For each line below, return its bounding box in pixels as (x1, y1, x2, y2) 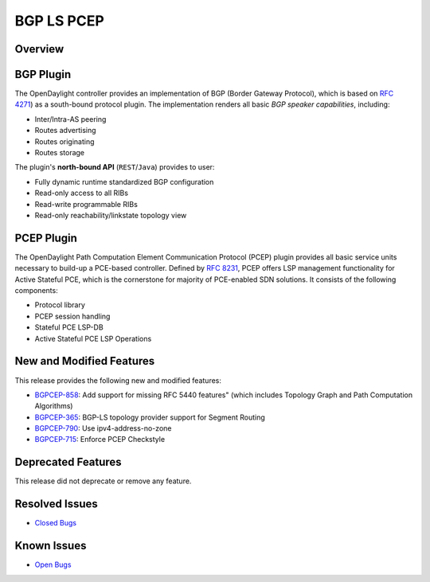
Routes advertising (34, 126, 96, 135)
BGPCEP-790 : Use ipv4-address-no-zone (34, 424, 172, 433)
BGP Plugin (14, 68, 72, 81)
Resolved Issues (14, 498, 99, 511)
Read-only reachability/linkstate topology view (34, 210, 187, 220)
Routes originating (34, 136, 95, 146)
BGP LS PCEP (14, 12, 105, 29)
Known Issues (14, 539, 87, 553)
